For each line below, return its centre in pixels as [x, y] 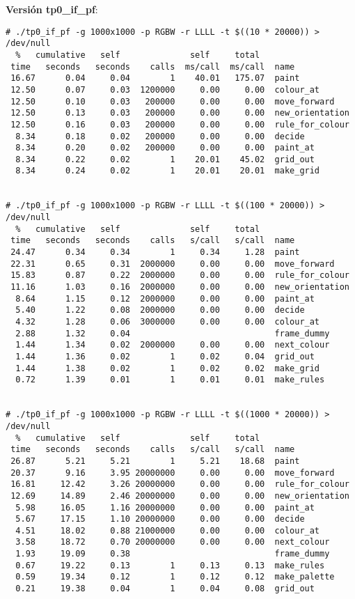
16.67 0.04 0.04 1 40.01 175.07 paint [155, 78]
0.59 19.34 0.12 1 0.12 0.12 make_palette [175, 577]
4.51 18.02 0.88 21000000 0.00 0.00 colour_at [168, 530]
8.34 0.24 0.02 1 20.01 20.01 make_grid [168, 171]
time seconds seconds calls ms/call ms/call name [153, 67]
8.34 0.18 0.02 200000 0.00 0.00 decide [160, 136]
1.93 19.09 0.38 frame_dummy [173, 554]
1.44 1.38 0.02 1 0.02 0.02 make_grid [168, 368]
